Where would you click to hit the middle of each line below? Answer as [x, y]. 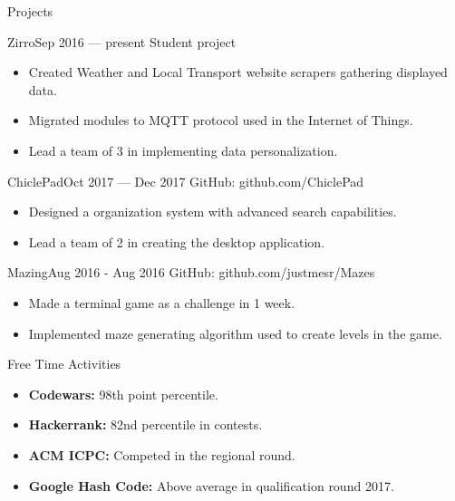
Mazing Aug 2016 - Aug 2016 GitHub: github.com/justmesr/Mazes [191, 272]
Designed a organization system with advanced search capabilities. [213, 212]
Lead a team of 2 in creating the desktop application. [176, 241]
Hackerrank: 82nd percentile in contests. [145, 424]
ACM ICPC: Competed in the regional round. [162, 454]
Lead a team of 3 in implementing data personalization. [183, 150]
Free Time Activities [64, 364]
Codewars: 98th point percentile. [123, 394]
